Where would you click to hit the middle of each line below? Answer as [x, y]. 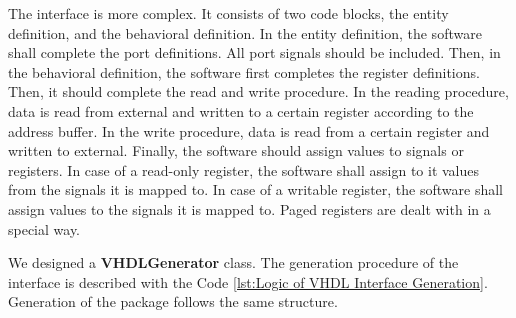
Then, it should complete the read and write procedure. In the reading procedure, [258, 91]
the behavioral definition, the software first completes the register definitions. [244, 71]
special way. [44, 228]
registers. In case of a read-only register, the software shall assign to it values [244, 169]
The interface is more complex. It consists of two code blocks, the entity [228, 13]
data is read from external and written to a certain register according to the [241, 110]
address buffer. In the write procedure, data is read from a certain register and [249, 130]
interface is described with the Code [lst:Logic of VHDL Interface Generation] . [248, 281]
